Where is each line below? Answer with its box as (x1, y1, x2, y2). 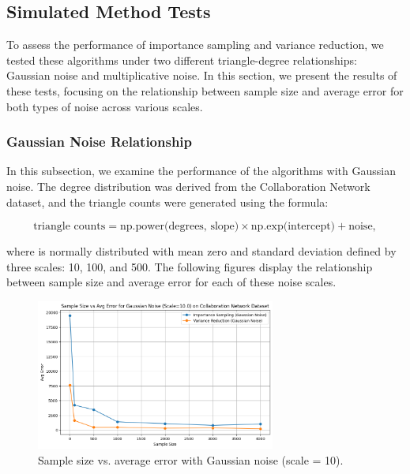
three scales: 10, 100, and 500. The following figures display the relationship (6, 258, 373, 274)
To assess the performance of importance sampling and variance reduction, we (6, 36, 384, 53)
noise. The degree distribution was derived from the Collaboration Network (6, 177, 371, 194)
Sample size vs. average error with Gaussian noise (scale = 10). (38, 451, 344, 468)
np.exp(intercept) (250, 221, 336, 233)
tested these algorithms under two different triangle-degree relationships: (6, 51, 357, 68)
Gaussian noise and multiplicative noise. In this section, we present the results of (6, 67, 397, 84)
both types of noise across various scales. (6, 98, 203, 114)
